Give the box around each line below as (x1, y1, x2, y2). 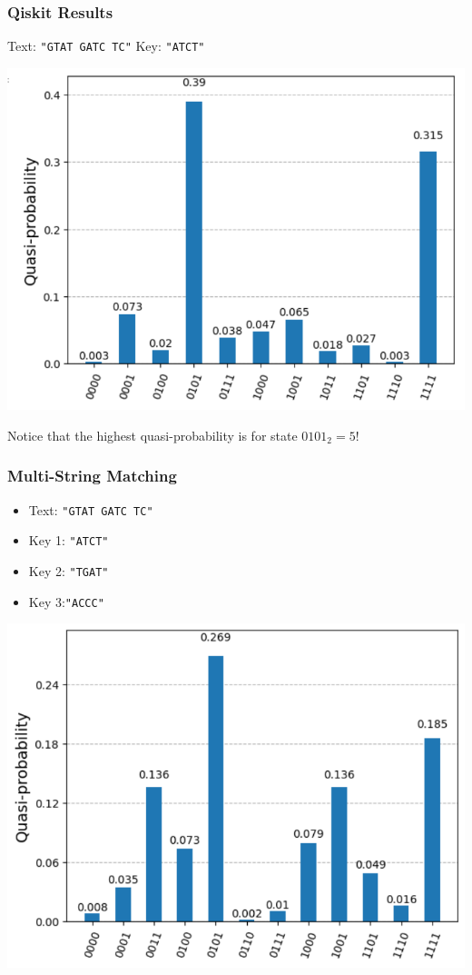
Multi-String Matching (7, 464, 177, 487)
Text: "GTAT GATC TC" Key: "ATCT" (7, 36, 205, 55)
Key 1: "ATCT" (28, 531, 109, 550)
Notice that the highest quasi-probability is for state (7, 425, 298, 444)
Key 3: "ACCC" (28, 592, 104, 611)
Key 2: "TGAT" (28, 561, 109, 580)
